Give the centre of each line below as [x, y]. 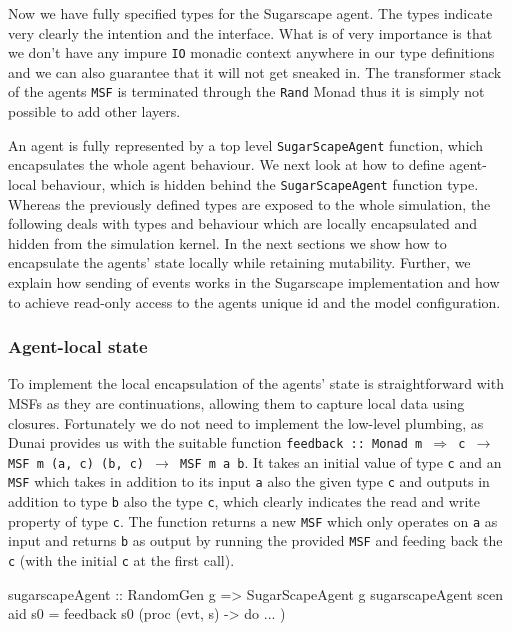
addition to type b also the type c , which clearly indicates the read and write [244, 501]
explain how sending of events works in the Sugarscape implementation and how [254, 281]
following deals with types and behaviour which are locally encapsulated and [242, 223]
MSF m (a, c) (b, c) [76, 463]
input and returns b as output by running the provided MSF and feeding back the [255, 540]
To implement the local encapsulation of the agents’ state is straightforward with [256, 383]
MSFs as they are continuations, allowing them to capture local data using [236, 402]
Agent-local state [78, 346]
